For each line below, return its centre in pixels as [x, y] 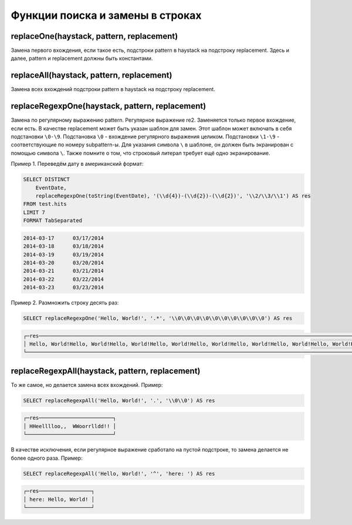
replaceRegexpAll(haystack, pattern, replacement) [106, 371]
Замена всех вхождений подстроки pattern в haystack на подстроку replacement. [113, 89]
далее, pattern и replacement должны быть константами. [82, 58]
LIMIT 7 [34, 212]
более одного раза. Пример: [47, 458]
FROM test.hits [45, 204]
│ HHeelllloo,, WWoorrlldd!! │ [70, 426]
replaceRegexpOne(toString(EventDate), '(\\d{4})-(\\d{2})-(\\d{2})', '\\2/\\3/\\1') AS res [173, 196]
